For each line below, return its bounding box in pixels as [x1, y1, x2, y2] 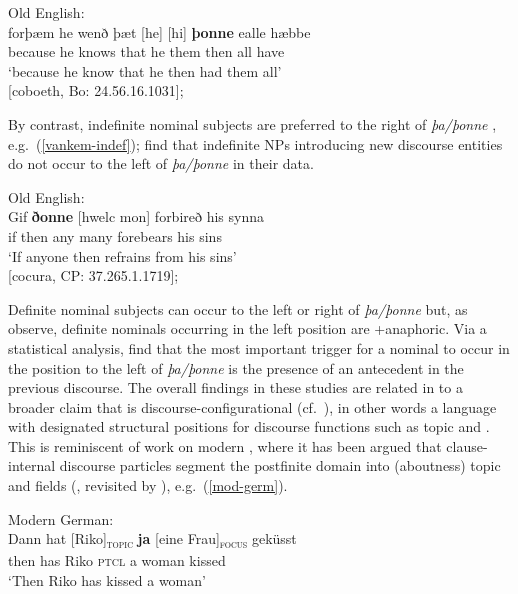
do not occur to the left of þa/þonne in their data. [8, 153, 314, 174]
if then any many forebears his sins [8, 225, 222, 246]
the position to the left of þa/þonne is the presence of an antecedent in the [8, 357, 464, 378]
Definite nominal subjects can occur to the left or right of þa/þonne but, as [8, 298, 468, 319]
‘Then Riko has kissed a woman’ [8, 569, 206, 590]
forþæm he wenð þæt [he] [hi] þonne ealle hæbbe [8, 21, 311, 42]
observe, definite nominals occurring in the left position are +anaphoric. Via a [8, 318, 487, 339]
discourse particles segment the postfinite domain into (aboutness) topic [59, 455, 501, 476]
